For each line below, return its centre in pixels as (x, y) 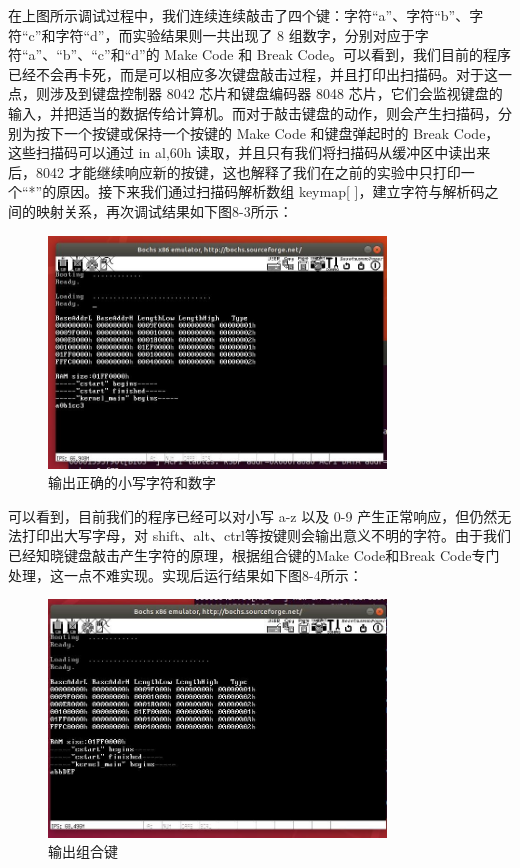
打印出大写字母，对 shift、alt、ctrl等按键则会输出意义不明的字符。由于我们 (266, 535)
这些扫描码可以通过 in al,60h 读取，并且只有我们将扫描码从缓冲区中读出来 (249, 152)
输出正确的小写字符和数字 (132, 482)
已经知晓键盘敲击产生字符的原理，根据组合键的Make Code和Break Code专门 (254, 555)
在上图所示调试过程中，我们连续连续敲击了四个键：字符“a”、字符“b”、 (239, 15)
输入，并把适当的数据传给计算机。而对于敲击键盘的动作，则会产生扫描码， (253, 112)
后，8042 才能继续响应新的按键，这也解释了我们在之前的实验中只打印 (234, 171)
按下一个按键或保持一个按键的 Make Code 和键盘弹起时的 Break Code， (267, 132)
